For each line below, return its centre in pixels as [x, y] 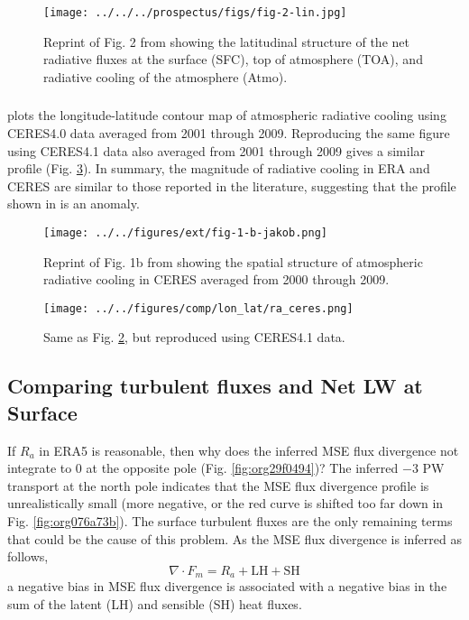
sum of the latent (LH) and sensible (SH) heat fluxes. [155, 603]
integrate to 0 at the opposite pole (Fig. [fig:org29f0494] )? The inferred [203, 468]
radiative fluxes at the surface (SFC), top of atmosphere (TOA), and [233, 59]
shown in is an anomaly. [74, 204]
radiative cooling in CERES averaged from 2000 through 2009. [216, 279]
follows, [28, 556]
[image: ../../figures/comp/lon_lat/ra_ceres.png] [198, 308]
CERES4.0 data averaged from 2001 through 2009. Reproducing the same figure [229, 132]
